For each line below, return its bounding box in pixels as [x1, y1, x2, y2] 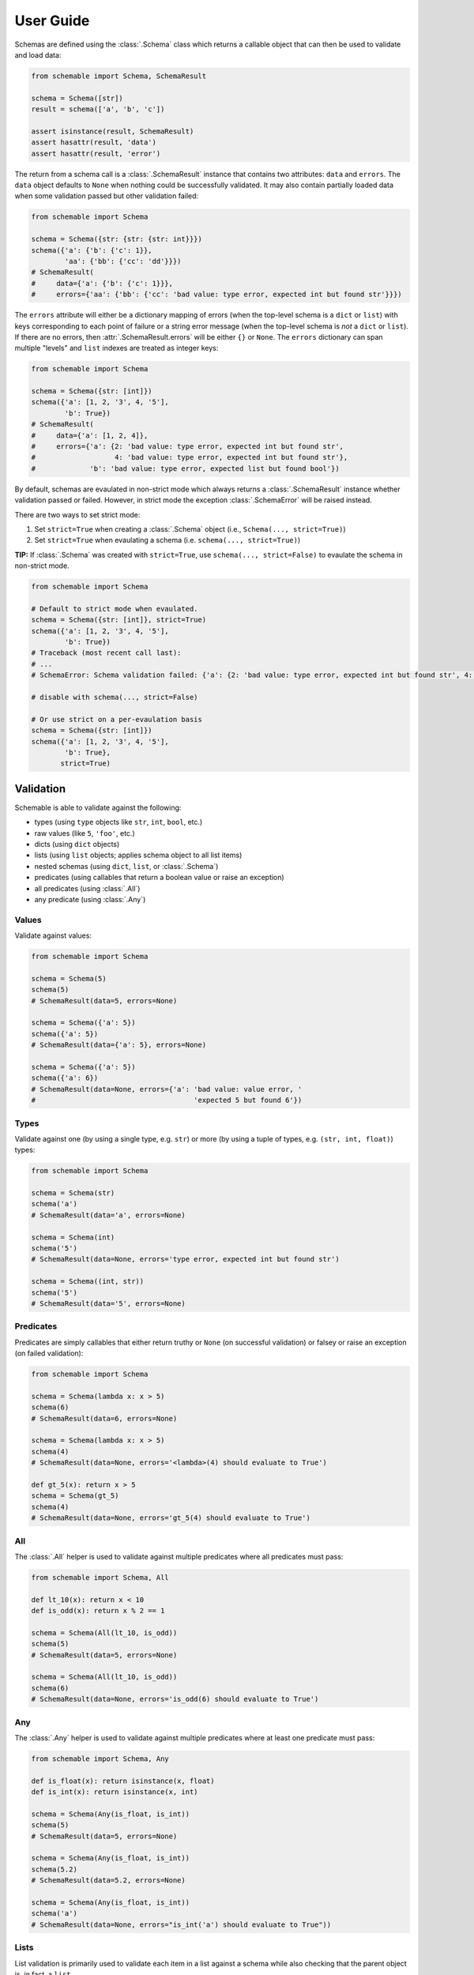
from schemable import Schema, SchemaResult [31, 71, 207, 81]
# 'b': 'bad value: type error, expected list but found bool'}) [31, 464, 340, 473]
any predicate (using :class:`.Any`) [34, 894, 146, 904]
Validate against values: [14, 931, 92, 940]
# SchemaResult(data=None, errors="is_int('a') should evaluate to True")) [31, 1920, 332, 1929]
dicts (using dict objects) [34, 840, 120, 849]
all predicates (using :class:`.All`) [34, 883, 141, 893]
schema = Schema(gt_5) [31, 1492, 119, 1500]
